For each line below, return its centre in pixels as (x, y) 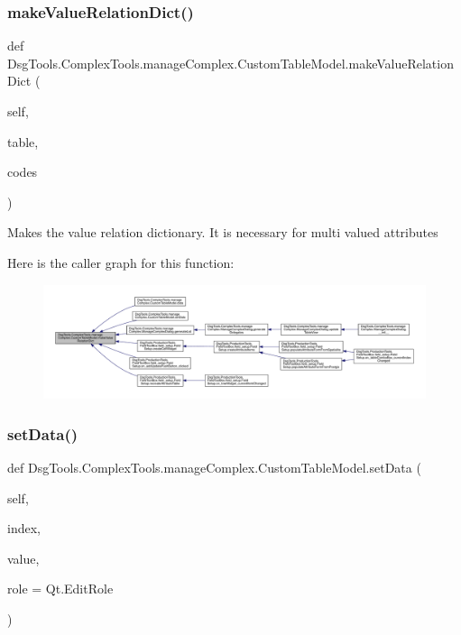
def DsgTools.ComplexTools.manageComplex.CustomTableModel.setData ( (214, 468)
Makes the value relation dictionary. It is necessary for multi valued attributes (223, 232)
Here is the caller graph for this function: (121, 262)
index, (24, 528)
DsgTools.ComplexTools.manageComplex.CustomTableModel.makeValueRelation (230, 63)
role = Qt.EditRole (60, 589)
